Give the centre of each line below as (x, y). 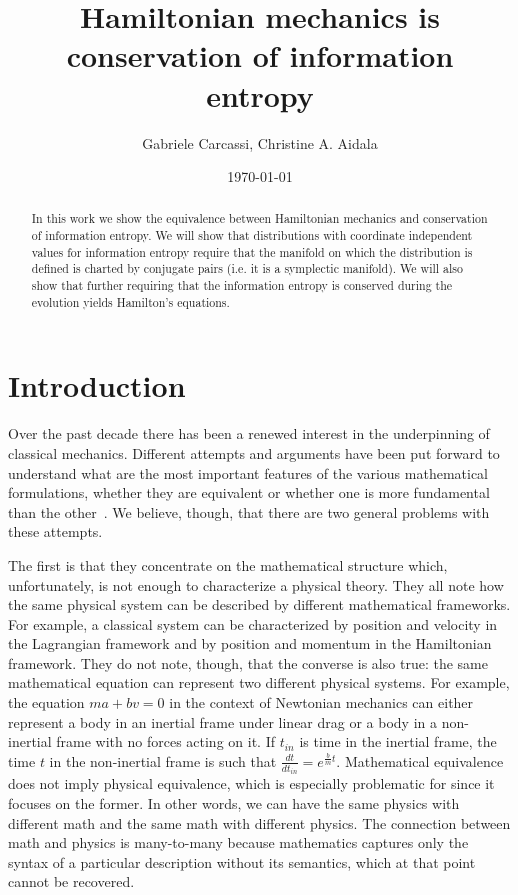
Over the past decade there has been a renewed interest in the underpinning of (249, 433)
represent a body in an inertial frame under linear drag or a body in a (223, 721)
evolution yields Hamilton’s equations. (130, 301)
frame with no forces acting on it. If (165, 741)
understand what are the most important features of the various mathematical (248, 472)
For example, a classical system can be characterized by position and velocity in (253, 623)
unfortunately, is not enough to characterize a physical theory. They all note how (256, 584)
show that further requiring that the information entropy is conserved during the (242, 285)
